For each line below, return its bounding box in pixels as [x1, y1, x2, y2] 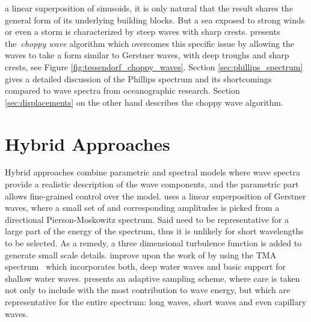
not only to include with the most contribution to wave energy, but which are [5, 284, 291, 296]
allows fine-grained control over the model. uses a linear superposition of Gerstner [5, 189, 306, 202]
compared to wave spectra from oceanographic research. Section [5, 84, 240, 97]
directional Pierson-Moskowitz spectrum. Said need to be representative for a [5, 213, 289, 225]
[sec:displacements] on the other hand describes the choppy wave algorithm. [5, 96, 283, 108]
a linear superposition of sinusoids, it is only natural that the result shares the [5, 2, 293, 14]
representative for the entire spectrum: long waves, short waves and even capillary [5, 296, 307, 308]
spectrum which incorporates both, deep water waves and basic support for [5, 260, 286, 273]
